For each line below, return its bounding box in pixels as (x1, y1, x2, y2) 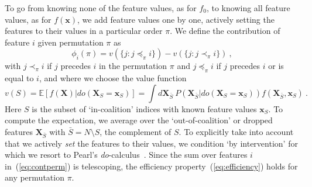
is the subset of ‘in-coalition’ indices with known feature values (32, 102, 257, 115)
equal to (5, 72, 34, 84)
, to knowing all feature (206, 2, 290, 13)
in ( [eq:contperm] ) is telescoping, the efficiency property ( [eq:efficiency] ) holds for (5, 160, 298, 172)
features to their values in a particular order (5, 25, 163, 37)
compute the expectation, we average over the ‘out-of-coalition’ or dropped (5, 114, 273, 126)
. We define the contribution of (170, 25, 280, 37)
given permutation (37, 36, 104, 48)
